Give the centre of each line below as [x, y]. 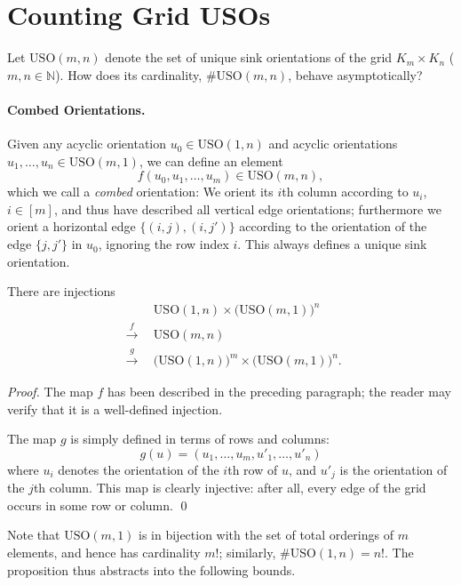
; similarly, [247, 553]
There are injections [61, 291]
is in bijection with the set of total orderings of [266, 535]
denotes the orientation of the [139, 469]
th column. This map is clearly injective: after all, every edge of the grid [230, 488]
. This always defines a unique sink [332, 244]
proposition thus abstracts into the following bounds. [151, 569]
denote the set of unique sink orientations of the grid [249, 57]
